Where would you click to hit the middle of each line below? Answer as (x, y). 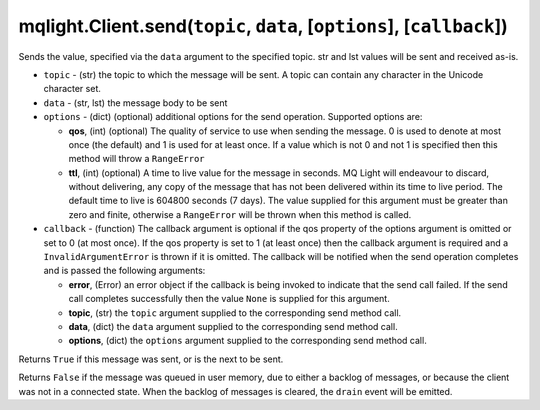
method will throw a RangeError (136, 159)
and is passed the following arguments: (124, 271)
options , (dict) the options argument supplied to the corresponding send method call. (247, 341)
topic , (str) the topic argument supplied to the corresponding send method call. (235, 312)
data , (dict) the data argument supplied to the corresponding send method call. (233, 326)
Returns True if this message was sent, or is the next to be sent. (151, 359)
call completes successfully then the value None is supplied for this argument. (229, 299)
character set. (72, 89)
